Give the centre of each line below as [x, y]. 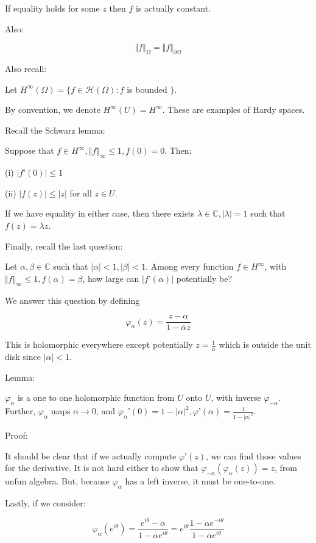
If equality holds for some [52, 8]
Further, [20, 411]
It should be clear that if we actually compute [91, 455]
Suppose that [30, 150]
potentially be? [204, 278]
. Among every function [190, 266]
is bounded [147, 89]
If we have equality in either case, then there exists [100, 213]
